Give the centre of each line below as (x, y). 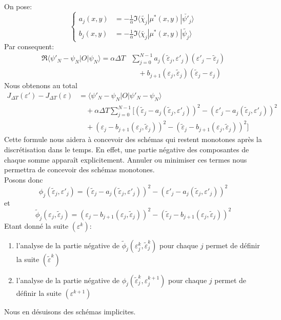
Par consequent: (29, 46)
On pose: (18, 6)
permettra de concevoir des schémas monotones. (79, 169)
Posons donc (24, 179)
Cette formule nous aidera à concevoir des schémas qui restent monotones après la (133, 139)
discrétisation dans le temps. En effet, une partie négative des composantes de (127, 149)
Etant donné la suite (36, 225)
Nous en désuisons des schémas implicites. (70, 311)
